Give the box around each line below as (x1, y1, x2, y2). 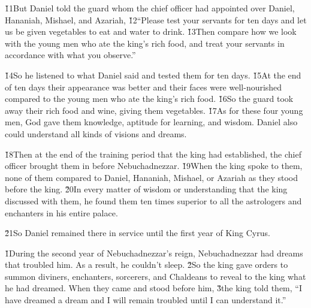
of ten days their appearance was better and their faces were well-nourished (5, 80, 282, 93)
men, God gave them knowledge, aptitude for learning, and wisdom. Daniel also (5, 116, 298, 128)
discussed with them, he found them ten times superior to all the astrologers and (5, 194, 302, 207)
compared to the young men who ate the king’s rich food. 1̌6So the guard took (5, 92, 294, 105)
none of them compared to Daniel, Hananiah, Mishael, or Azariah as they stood (5, 171, 298, 183)
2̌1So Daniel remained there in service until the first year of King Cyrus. (5, 227, 270, 239)
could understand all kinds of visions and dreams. (5, 127, 187, 140)
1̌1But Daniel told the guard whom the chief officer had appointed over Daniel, (5, 2, 295, 14)
